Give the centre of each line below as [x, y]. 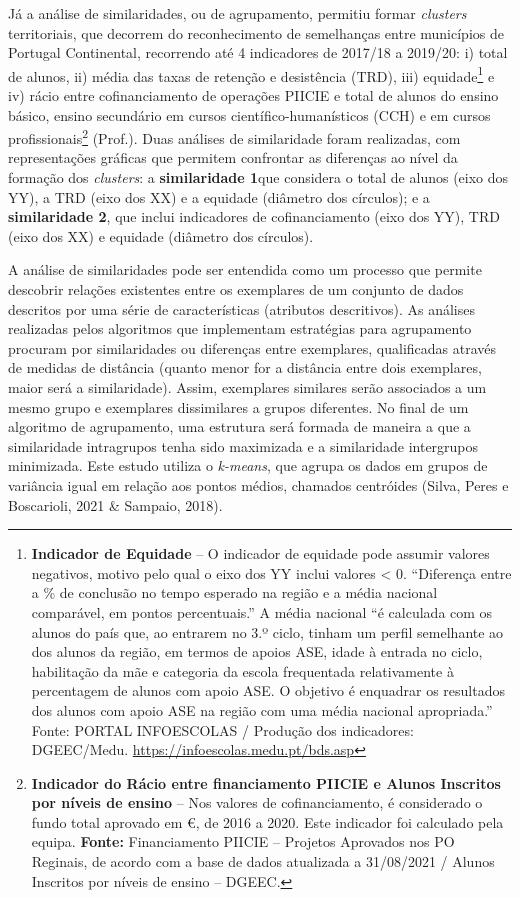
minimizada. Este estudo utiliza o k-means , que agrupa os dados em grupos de [248, 465]
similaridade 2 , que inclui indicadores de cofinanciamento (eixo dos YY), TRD [254, 216]
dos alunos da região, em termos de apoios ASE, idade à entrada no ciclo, [257, 651]
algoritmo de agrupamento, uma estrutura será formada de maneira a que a [239, 426]
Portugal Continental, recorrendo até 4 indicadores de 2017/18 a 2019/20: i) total [258, 52]
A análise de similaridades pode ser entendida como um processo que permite [245, 269]
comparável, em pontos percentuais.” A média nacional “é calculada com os [262, 611]
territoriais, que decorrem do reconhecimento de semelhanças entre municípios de [256, 32]
